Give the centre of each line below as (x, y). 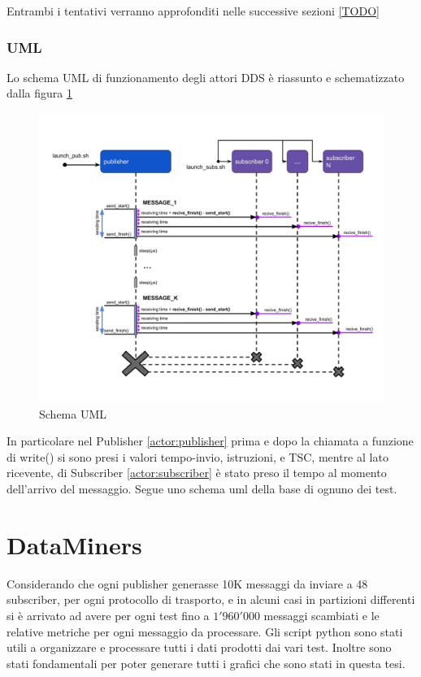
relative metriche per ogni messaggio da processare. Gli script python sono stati (205, 631)
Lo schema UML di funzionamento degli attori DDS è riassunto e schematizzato (206, 77)
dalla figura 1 (39, 93)
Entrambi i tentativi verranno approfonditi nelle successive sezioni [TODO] (193, 11)
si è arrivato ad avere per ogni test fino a (108, 615)
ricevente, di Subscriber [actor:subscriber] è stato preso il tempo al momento (197, 473)
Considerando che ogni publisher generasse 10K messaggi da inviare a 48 (187, 583)
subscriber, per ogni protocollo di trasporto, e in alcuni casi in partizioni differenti (211, 599)
